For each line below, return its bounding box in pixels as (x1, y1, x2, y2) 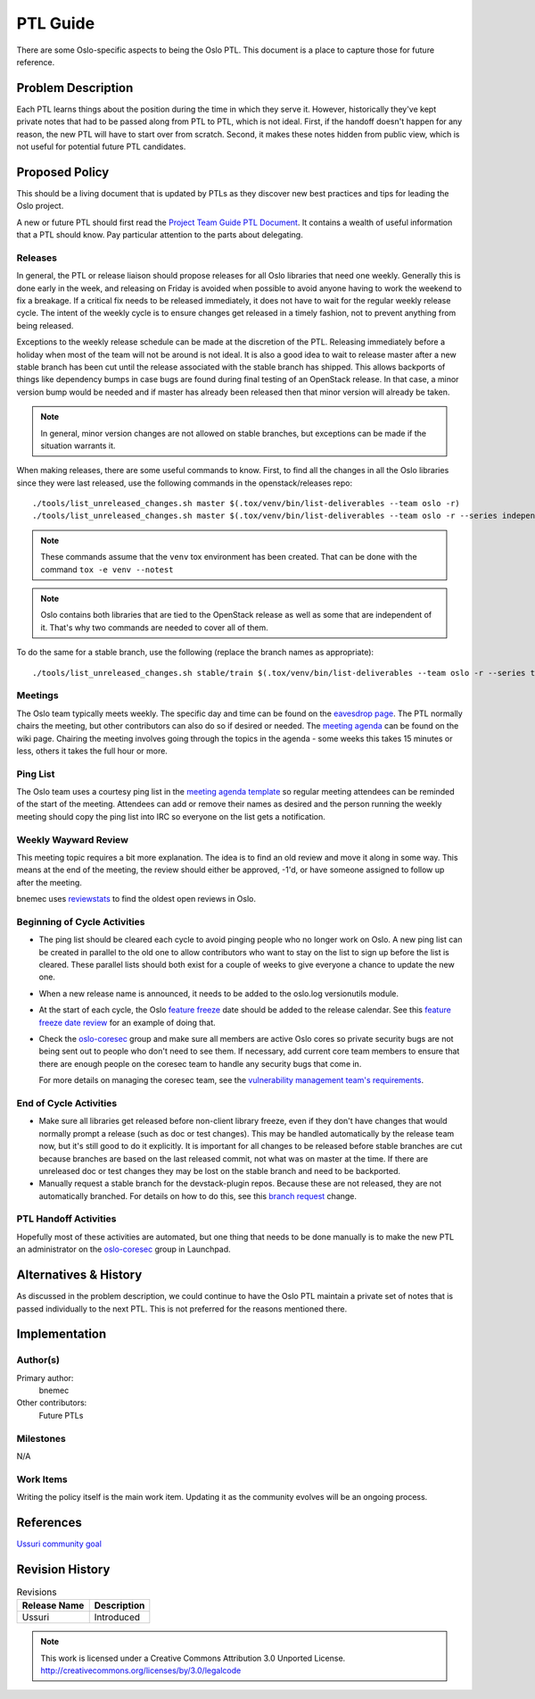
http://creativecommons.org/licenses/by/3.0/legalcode (40, 1665, 242, 1676)
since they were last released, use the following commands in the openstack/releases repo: (16, 478, 353, 488)
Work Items (16, 1473, 68, 1486)
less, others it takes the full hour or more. (16, 745, 169, 756)
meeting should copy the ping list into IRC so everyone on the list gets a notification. (16, 811, 325, 821)
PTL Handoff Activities (16, 1212, 117, 1225)
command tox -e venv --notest (40, 563, 174, 575)
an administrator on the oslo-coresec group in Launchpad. (16, 1244, 231, 1254)
